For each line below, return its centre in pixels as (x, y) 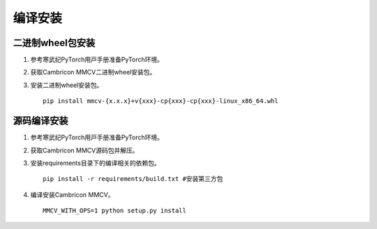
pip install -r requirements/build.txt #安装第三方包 (133, 179)
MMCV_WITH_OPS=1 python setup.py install (114, 211)
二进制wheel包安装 (54, 43)
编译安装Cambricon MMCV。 (72, 194)
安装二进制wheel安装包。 (67, 85)
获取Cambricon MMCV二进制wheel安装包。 (93, 72)
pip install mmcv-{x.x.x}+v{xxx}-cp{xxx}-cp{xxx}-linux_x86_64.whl (161, 101)
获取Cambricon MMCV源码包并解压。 (84, 150)
